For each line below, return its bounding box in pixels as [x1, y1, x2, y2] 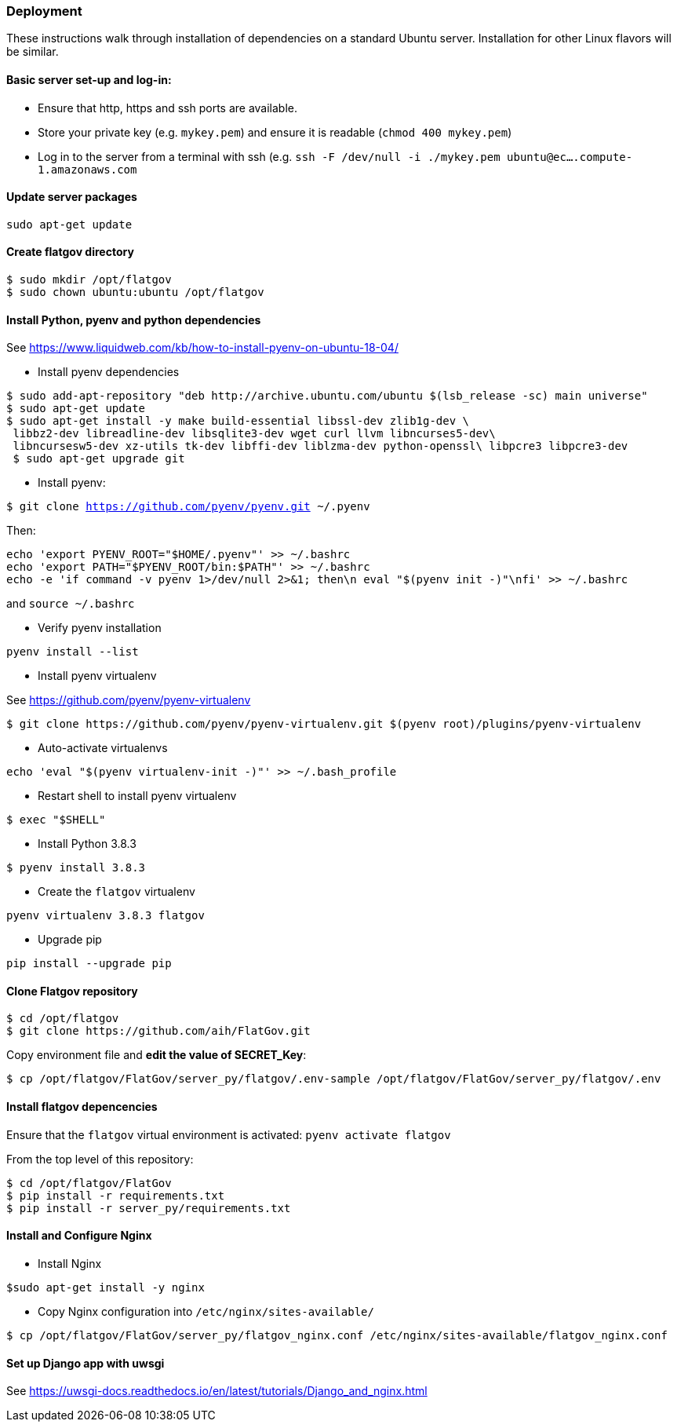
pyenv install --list [6, 645, 139, 659]
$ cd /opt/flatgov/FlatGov [6, 1176, 172, 1189]
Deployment [6, 3, 82, 19]
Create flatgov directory [6, 245, 134, 259]
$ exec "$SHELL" [6, 813, 106, 827]
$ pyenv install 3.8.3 [6, 861, 146, 875]
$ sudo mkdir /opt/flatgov [6, 273, 172, 287]
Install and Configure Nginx [6, 1229, 152, 1243]
